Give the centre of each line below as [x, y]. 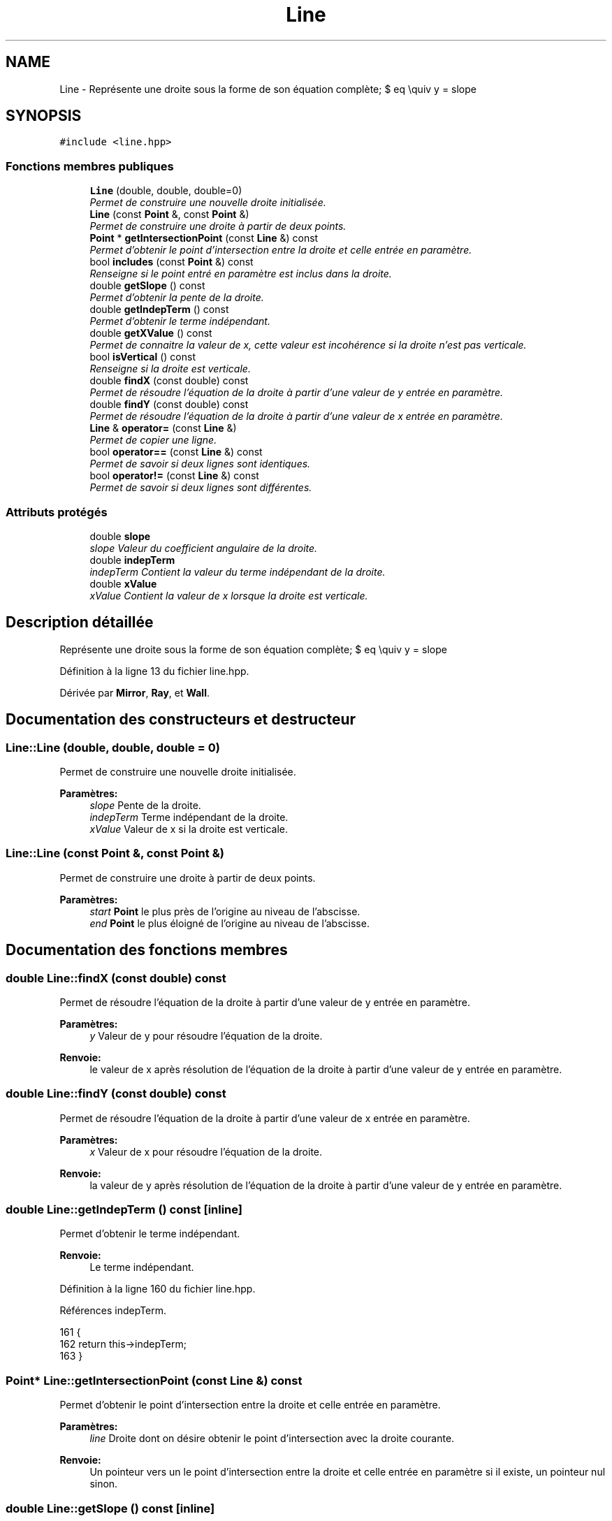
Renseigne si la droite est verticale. [170, 369]
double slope [120, 536]
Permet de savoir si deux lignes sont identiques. [200, 464]
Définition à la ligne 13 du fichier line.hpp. [154, 671]
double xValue [123, 583]
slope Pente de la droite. [145, 805]
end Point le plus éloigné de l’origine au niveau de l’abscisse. [229, 923]
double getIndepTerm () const [159, 310]
